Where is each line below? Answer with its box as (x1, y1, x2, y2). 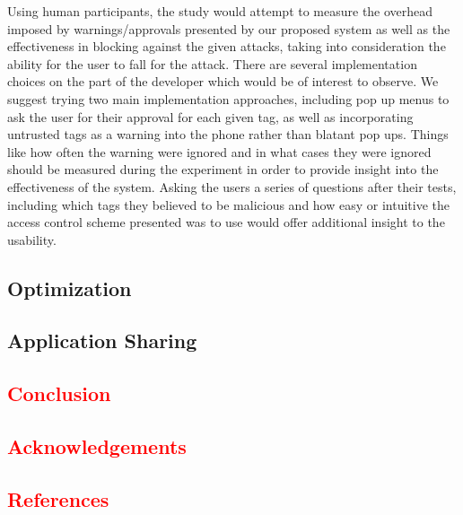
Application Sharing (7, 327, 197, 354)
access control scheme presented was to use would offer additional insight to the (7, 213, 445, 231)
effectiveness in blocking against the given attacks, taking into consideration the (7, 37, 446, 56)
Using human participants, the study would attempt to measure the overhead (7, 2, 433, 20)
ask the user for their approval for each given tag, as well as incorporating (7, 107, 414, 126)
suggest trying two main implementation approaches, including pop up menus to (7, 89, 450, 108)
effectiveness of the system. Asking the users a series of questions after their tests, (7, 177, 457, 196)
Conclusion (7, 380, 111, 407)
